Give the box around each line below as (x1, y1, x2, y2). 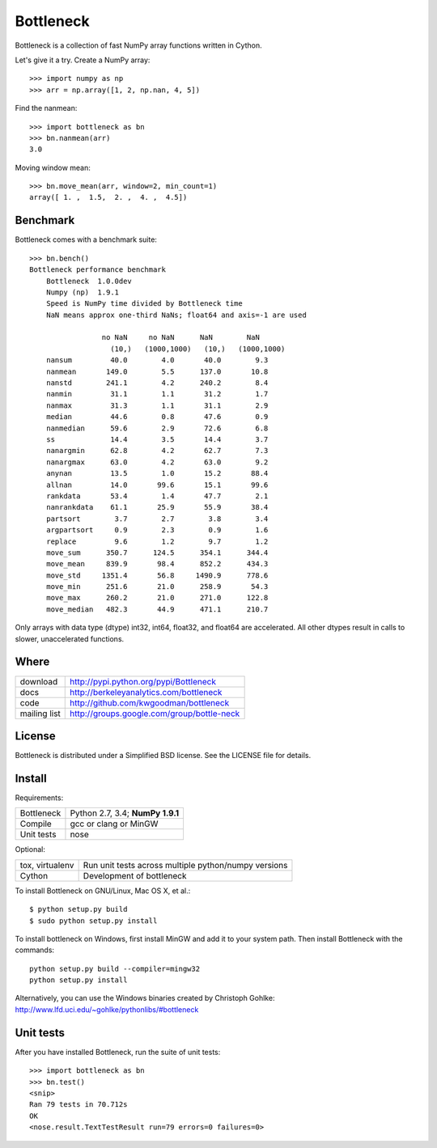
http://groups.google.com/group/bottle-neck (70, 708, 240, 719)
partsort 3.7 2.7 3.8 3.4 (45, 514, 269, 523)
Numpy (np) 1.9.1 (45, 287, 120, 297)
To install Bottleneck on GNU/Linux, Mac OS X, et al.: (15, 886, 191, 896)
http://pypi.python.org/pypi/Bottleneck (70, 676, 216, 687)
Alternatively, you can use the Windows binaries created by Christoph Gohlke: (15, 993, 275, 1003)
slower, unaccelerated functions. (15, 633, 125, 643)
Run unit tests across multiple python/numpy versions (83, 859, 288, 871)
